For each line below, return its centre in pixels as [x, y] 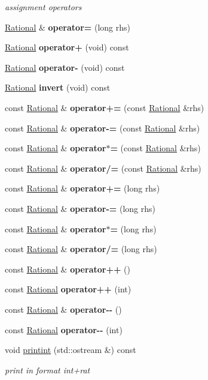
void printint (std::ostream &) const [71, 350]
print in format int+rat [48, 369]
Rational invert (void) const [58, 87]
